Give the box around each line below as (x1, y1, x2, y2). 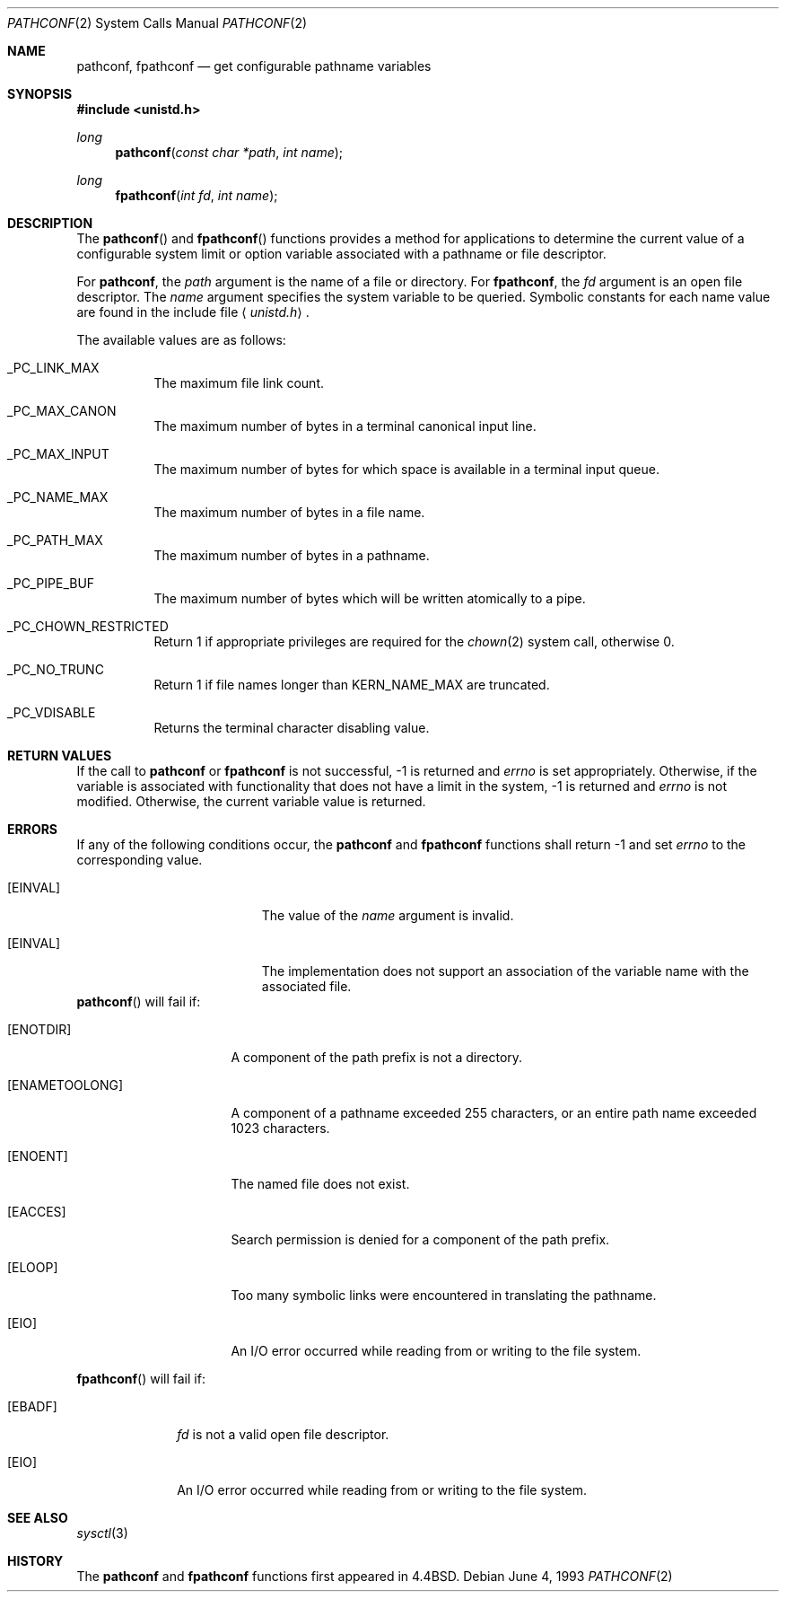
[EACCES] (7, 1204, 66, 1219)
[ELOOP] (7, 1260, 58, 1275)
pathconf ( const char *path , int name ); (115, 145, 344, 160)
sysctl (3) (76, 1525, 128, 1541)
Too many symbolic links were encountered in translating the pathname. (231, 1287, 657, 1303)
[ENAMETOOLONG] (7, 1077, 124, 1093)
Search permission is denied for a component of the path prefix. (231, 1232, 610, 1247)
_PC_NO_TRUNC (7, 662, 104, 677)
